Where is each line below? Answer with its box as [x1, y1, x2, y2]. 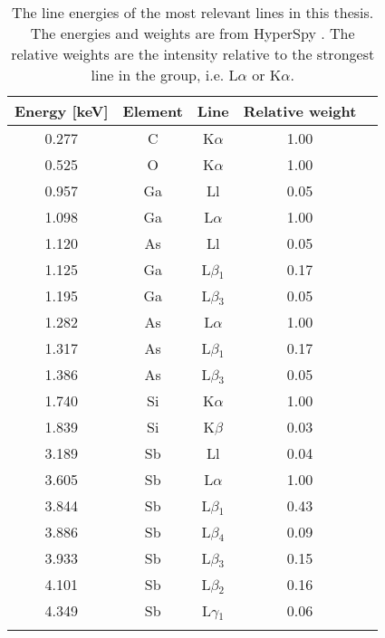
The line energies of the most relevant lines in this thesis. [12, 2, 374, 23]
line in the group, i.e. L [91, 64, 238, 85]
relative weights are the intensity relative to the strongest [11, 43, 375, 64]
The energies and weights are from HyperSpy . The [30, 23, 355, 43]
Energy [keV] [14, 100, 109, 121]
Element [122, 100, 183, 121]
